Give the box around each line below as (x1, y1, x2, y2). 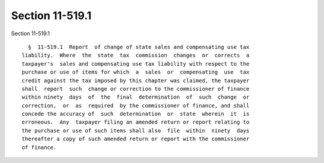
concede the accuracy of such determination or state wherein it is (22, 110, 250, 118)
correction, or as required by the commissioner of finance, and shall (22, 102, 250, 109)
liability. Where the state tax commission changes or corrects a (22, 52, 250, 59)
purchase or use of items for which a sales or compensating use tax (22, 69, 250, 76)
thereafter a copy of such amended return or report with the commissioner (22, 136, 250, 143)
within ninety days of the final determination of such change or (22, 94, 250, 101)
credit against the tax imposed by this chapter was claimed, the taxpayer (22, 77, 250, 84)
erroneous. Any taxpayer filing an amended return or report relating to (22, 119, 250, 125)
